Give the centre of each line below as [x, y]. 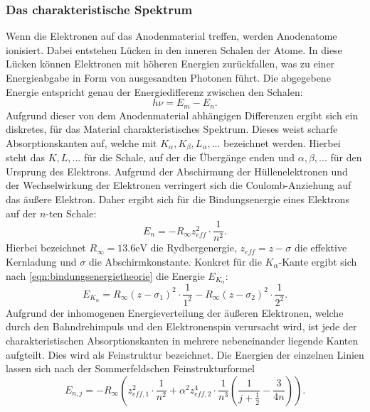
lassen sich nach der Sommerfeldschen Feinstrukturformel [130, 368]
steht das [25, 157]
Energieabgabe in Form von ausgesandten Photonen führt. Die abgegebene [168, 77]
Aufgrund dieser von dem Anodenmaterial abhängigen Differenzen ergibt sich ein [182, 115]
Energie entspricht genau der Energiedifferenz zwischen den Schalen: [154, 91]
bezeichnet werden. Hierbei [282, 142]
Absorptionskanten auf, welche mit [81, 142]
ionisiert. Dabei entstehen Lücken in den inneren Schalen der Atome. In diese [174, 49]
